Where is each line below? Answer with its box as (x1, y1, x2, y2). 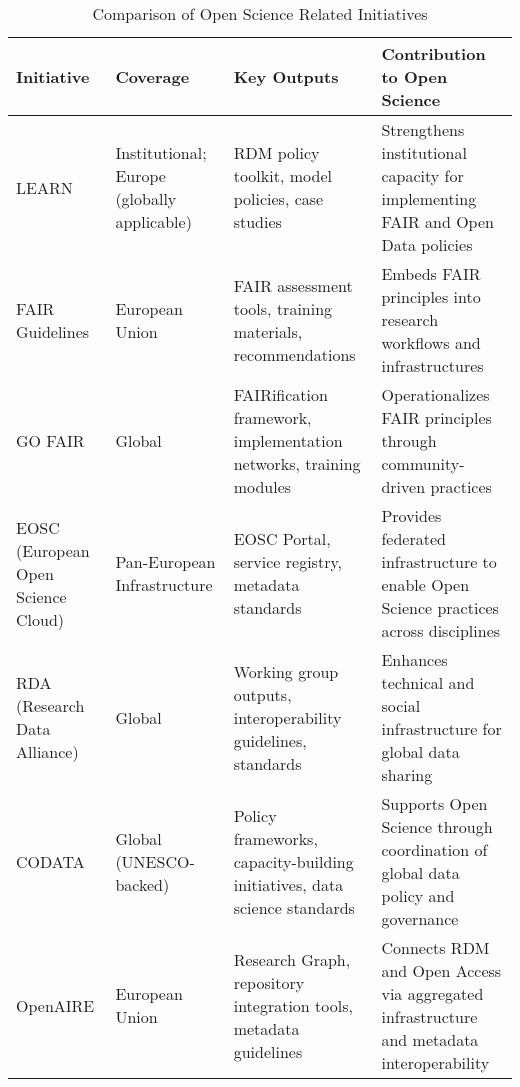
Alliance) (16, 740, 79, 763)
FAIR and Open (381, 210, 494, 233)
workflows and (381, 331, 481, 354)
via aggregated (381, 982, 484, 1005)
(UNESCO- (115, 849, 195, 873)
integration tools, (233, 993, 353, 1017)
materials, (233, 319, 303, 343)
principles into (381, 285, 481, 308)
